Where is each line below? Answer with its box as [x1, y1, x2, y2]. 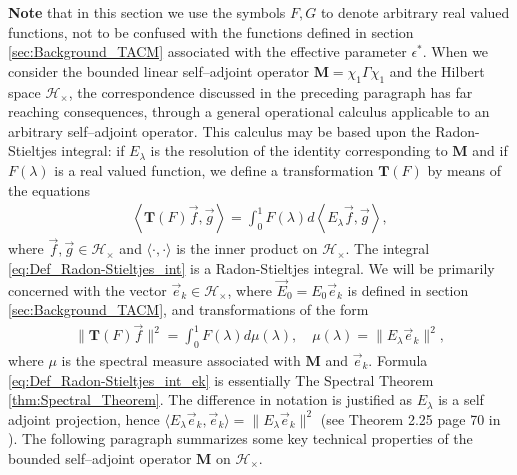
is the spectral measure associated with [61, 350, 301, 371]
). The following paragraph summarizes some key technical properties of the [8, 428, 473, 449]
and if [472, 140, 508, 161]
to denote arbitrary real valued [320, 2, 510, 22]
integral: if [61, 140, 125, 161]
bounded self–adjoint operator [8, 448, 192, 468]
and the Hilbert [389, 60, 485, 81]
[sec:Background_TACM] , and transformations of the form [8, 299, 369, 320]
